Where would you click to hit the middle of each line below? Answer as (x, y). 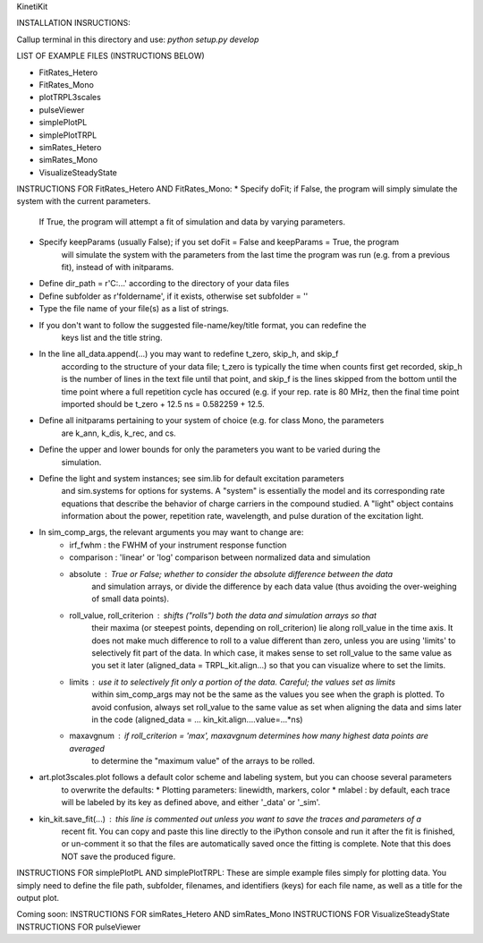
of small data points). (131, 599)
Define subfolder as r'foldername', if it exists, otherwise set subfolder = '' (174, 296)
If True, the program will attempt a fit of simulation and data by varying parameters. (192, 221)
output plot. (38, 898)
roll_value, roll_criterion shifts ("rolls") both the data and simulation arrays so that (223, 615)
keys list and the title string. (112, 337)
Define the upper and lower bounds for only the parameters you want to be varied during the (210, 450)
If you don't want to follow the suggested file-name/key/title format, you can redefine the (203, 325)
